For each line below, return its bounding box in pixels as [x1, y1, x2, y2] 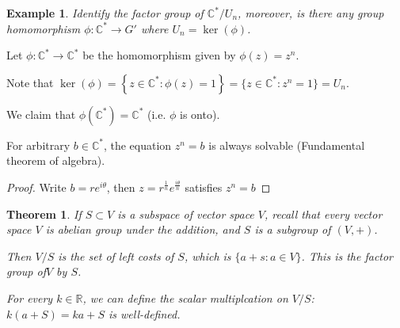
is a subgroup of [254, 221, 331, 238]
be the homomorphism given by [82, 47, 236, 63]
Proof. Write [6, 178, 67, 195]
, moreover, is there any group [238, 5, 384, 21]
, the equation [103, 136, 172, 153]
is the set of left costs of [58, 247, 174, 264]
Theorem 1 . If [6, 205, 82, 222]
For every [6, 289, 53, 306]
